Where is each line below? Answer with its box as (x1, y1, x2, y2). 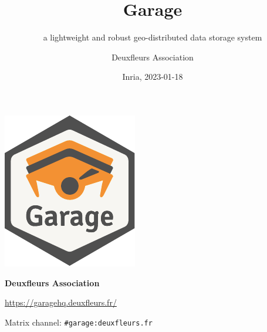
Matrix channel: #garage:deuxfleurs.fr (5, 316, 153, 328)
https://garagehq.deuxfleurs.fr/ (5, 296, 117, 309)
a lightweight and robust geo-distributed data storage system (43, 31, 262, 43)
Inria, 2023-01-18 (122, 70, 183, 83)
